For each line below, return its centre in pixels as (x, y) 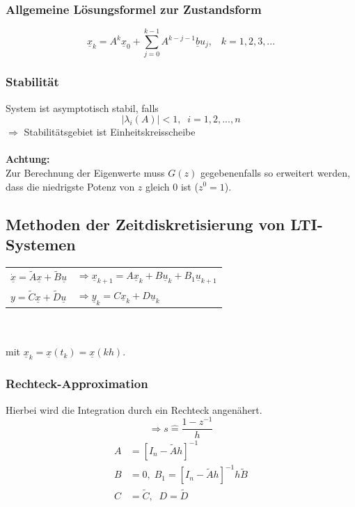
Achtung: (28, 159)
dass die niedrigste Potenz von (70, 186)
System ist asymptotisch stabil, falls (82, 107)
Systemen (41, 244)
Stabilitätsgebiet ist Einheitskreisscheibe (110, 132)
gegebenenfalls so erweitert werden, (275, 172)
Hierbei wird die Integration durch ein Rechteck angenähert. (134, 409)
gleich (158, 186)
